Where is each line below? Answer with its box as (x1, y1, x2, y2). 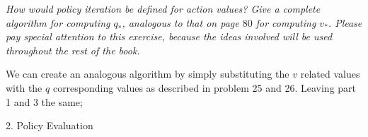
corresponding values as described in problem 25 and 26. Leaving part (52, 80, 357, 95)
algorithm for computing (6, 15, 110, 30)
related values (300, 66, 360, 81)
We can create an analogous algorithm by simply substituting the (6, 66, 289, 81)
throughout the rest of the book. (6, 42, 140, 57)
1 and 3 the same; (6, 94, 83, 109)
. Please (328, 15, 362, 30)
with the (6, 80, 42, 95)
